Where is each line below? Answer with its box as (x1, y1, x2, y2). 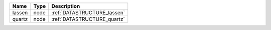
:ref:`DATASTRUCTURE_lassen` (51, 9, 125, 16)
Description (51, 3, 80, 9)
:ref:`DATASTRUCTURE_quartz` (51, 16, 125, 22)
